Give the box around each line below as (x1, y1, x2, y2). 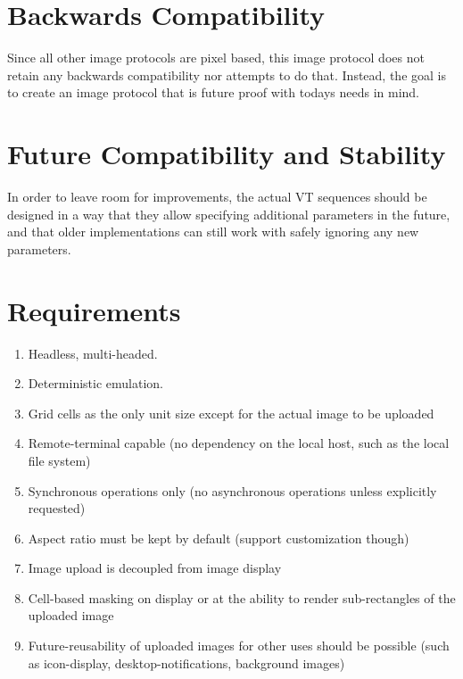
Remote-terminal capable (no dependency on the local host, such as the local (28, 434, 450, 452)
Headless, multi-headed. (28, 344, 158, 362)
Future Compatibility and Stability (7, 136, 446, 172)
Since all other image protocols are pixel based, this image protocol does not (7, 48, 425, 67)
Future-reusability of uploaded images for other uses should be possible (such (28, 636, 450, 655)
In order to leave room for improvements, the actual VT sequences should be (7, 187, 427, 206)
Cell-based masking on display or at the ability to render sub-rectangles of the (28, 588, 456, 607)
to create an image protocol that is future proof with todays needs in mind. (7, 83, 420, 102)
